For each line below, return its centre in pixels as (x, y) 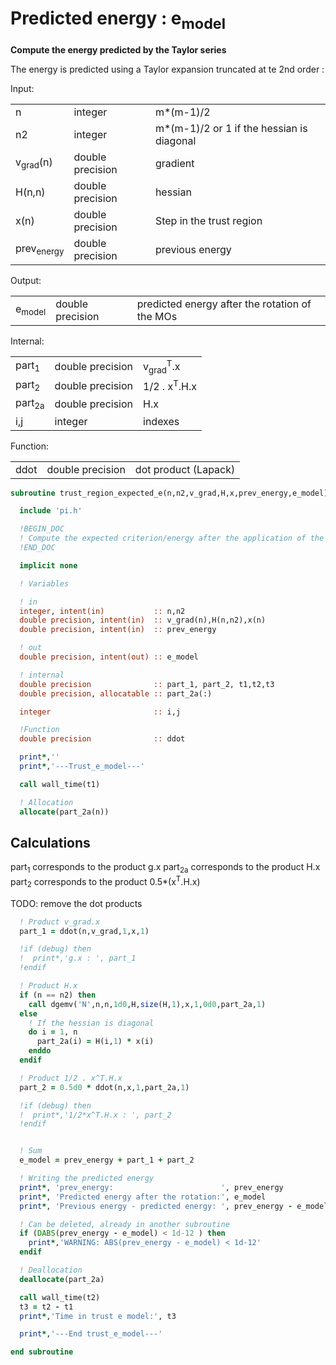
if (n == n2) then (58, 995)
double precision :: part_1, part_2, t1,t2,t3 (147, 684)
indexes (161, 421)
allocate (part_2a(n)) (64, 812)
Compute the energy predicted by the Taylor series (118, 49)
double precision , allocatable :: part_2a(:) (116, 693)
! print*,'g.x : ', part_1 (78, 958)
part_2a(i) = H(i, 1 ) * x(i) (95, 1042)
